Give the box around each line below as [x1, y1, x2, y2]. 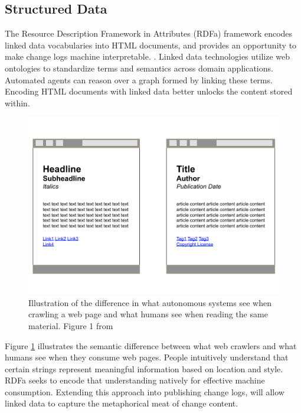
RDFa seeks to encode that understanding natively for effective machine [5, 374, 265, 386]
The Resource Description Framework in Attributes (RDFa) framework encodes [5, 27, 293, 40]
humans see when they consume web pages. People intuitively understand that [5, 351, 289, 363]
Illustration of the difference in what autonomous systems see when [28, 296, 271, 308]
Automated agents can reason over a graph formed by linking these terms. [5, 73, 273, 86]
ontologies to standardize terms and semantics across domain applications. [5, 61, 273, 74]
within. [5, 96, 30, 109]
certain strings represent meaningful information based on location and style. [5, 362, 283, 375]
